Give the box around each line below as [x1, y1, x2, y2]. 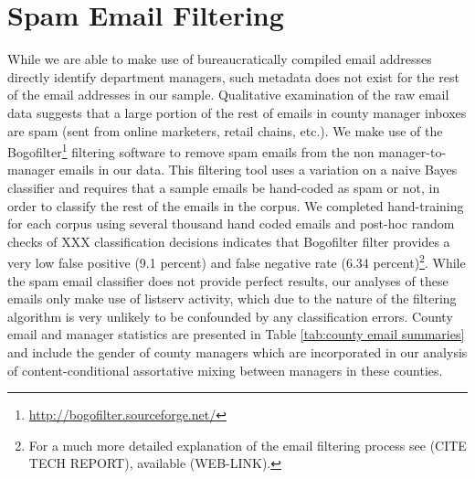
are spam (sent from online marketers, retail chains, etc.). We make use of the [7, 121, 443, 140]
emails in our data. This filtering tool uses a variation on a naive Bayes [58, 160, 458, 179]
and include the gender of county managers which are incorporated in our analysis [7, 342, 468, 361]
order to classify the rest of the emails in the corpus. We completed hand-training [7, 196, 464, 215]
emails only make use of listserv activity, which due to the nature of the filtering [7, 289, 457, 308]
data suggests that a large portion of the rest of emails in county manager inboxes [7, 102, 467, 122]
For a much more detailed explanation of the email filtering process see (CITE [28, 435, 467, 454]
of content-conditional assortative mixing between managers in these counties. [7, 360, 443, 379]
